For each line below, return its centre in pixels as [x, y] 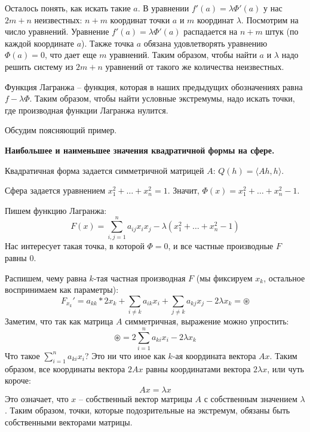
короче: [18, 380]
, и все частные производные [221, 246]
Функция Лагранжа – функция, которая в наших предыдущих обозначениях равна [154, 86]
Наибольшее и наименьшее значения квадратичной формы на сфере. [140, 150]
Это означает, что [37, 398]
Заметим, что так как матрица [59, 321]
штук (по [282, 31]
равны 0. [21, 258]
